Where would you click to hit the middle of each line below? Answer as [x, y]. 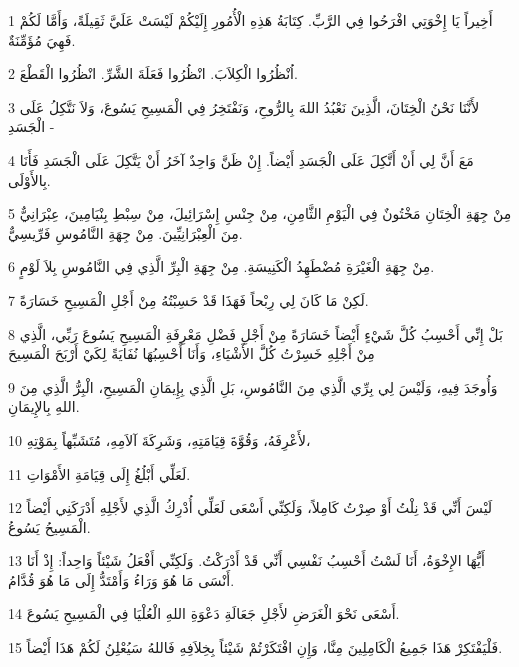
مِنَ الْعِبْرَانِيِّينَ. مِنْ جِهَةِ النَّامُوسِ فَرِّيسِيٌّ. [125, 232]
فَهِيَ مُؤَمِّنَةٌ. [42, 39]
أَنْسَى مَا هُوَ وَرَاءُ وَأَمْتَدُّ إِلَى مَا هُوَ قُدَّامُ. [121, 579]
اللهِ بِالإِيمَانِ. [44, 406]
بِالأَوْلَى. [29, 179]
